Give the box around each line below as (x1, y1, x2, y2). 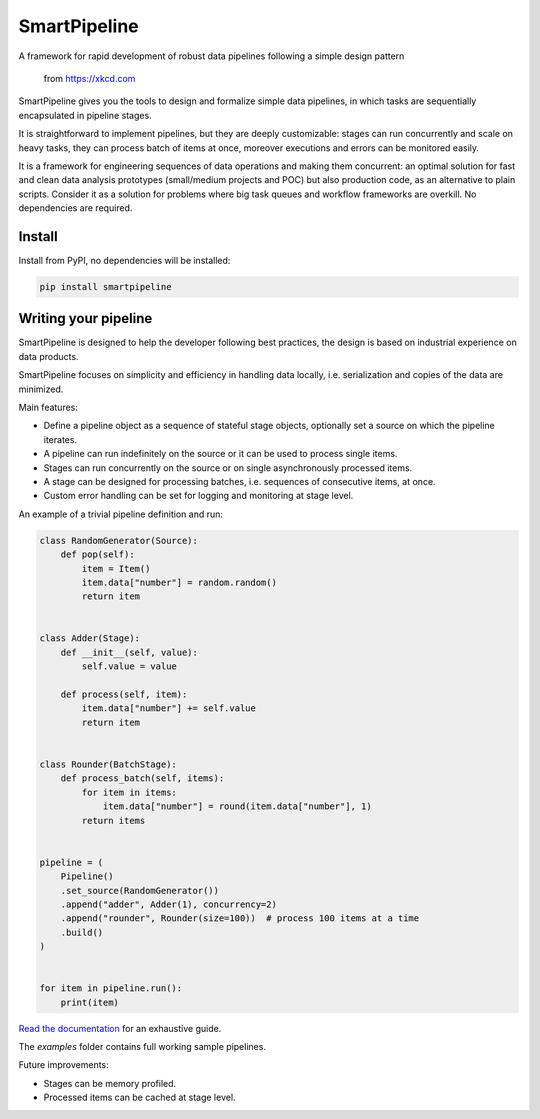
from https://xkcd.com (43, 72, 136, 84)
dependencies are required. (18, 202, 133, 214)
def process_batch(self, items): (60, 773, 225, 784)
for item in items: (81, 786, 177, 798)
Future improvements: (18, 1059, 109, 1071)
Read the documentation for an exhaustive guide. (18, 1022, 222, 1034)
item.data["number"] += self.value (81, 703, 257, 714)
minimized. (18, 383, 64, 395)
